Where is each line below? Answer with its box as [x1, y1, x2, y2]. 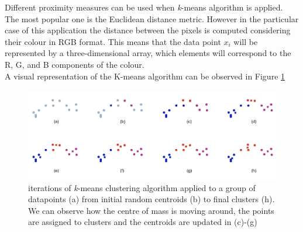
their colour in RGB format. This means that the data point [5, 35, 221, 47]
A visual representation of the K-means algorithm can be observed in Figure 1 [5, 70, 285, 82]
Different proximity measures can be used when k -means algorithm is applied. [5, 1, 283, 13]
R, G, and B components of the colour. [5, 58, 144, 70]
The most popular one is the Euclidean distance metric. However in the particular [5, 12, 299, 25]
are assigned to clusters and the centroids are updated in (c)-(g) [28, 216, 257, 228]
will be [233, 35, 258, 47]
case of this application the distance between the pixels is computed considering [5, 24, 291, 36]
